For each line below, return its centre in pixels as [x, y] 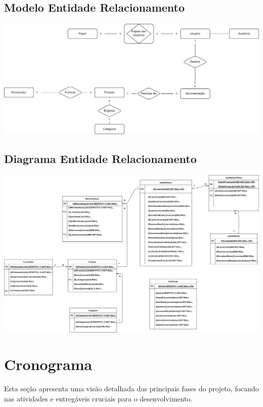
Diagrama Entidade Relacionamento [100, 159]
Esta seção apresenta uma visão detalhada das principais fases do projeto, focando [131, 389]
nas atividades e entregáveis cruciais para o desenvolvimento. [98, 398]
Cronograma [48, 364]
